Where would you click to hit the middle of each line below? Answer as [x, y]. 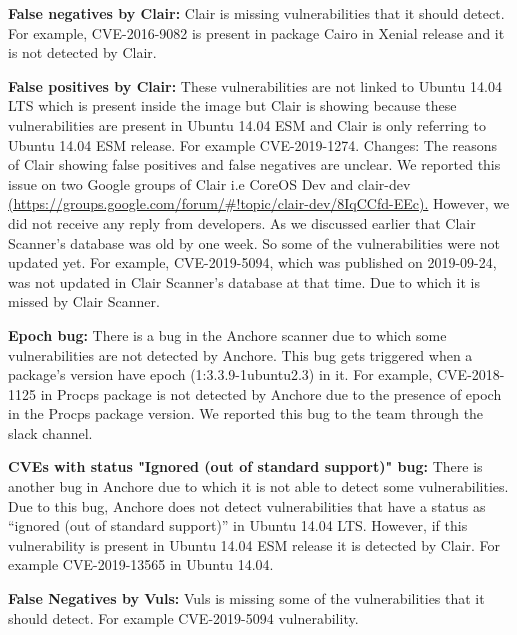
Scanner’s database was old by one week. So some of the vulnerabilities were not [254, 242]
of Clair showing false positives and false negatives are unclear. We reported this [254, 164]
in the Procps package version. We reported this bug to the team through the [246, 413]
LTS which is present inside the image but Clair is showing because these [232, 105]
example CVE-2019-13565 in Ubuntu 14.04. [141, 564]
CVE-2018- [471, 374]
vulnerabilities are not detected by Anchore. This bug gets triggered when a [240, 354]
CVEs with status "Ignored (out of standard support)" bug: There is [245, 466]
